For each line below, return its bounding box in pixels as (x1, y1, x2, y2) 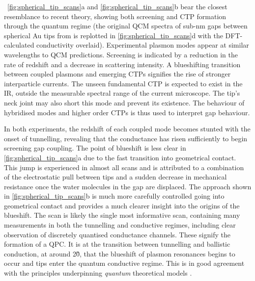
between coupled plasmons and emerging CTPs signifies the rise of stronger (4, 69, 231, 79)
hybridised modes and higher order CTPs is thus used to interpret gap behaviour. (4, 107, 250, 117)
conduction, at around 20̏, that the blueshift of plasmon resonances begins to (4, 248, 235, 258)
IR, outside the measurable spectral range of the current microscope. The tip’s (4, 88, 240, 98)
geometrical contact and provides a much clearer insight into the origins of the (4, 200, 240, 210)
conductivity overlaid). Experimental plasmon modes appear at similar (36, 40, 249, 50)
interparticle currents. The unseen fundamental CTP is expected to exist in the (4, 78, 243, 88)
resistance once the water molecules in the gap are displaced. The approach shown (4, 181, 252, 191)
